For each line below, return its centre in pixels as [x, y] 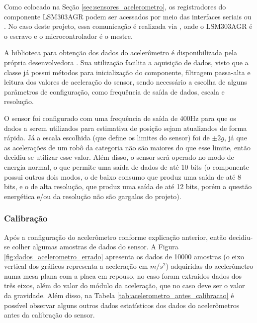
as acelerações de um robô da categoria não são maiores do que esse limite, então [127, 147]
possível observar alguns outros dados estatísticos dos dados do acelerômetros [122, 305]
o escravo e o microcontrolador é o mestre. [68, 36]
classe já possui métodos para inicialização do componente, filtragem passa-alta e [127, 72]
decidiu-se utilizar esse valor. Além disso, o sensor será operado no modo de [119, 157]
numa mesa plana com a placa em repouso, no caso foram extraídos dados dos [123, 275]
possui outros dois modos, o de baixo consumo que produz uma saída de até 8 [123, 176]
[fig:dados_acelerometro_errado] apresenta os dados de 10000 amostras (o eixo [124, 256]
